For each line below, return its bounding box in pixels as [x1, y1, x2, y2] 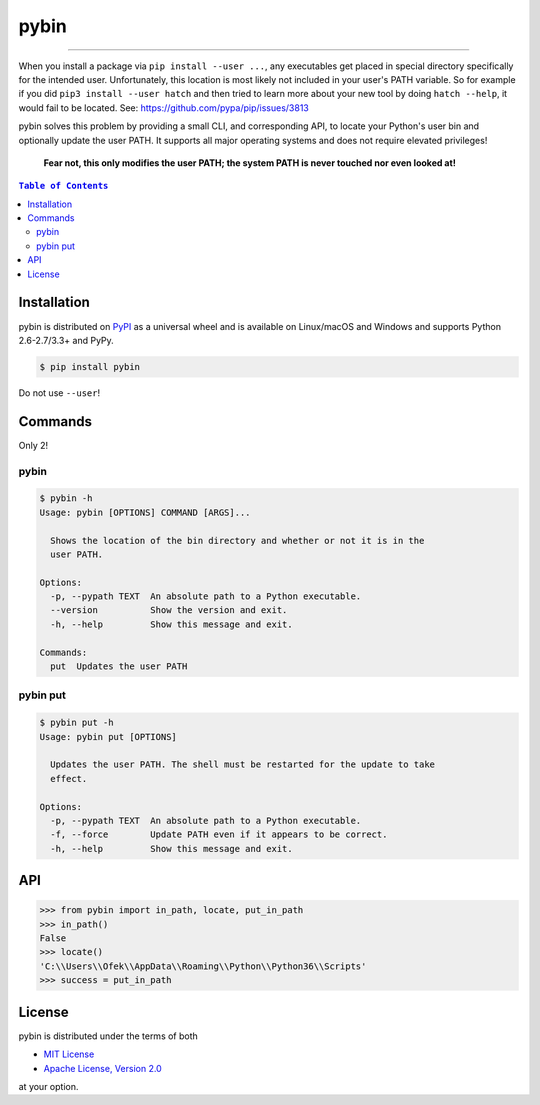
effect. [50, 773, 88, 784]
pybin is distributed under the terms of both [18, 1030, 199, 1042]
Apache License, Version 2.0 [43, 1062, 162, 1074]
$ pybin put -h [39, 717, 114, 729]
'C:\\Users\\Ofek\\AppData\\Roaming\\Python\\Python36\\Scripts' [39, 960, 367, 972]
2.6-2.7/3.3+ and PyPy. [18, 334, 114, 346]
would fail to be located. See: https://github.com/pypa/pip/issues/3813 [18, 101, 309, 114]
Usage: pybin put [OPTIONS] [39, 731, 177, 742]
